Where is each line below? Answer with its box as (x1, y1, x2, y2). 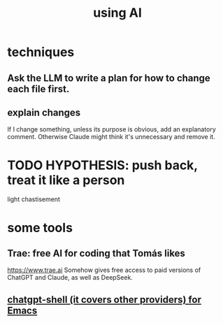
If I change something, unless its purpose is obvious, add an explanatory (7, 125, 217, 134)
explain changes (7, 106, 81, 118)
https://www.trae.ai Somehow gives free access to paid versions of (7, 266, 201, 274)
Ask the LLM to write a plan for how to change (7, 72, 211, 84)
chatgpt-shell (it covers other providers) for (7, 294, 201, 306)
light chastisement (7, 195, 61, 203)
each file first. (7, 82, 70, 95)
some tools (7, 220, 73, 236)
